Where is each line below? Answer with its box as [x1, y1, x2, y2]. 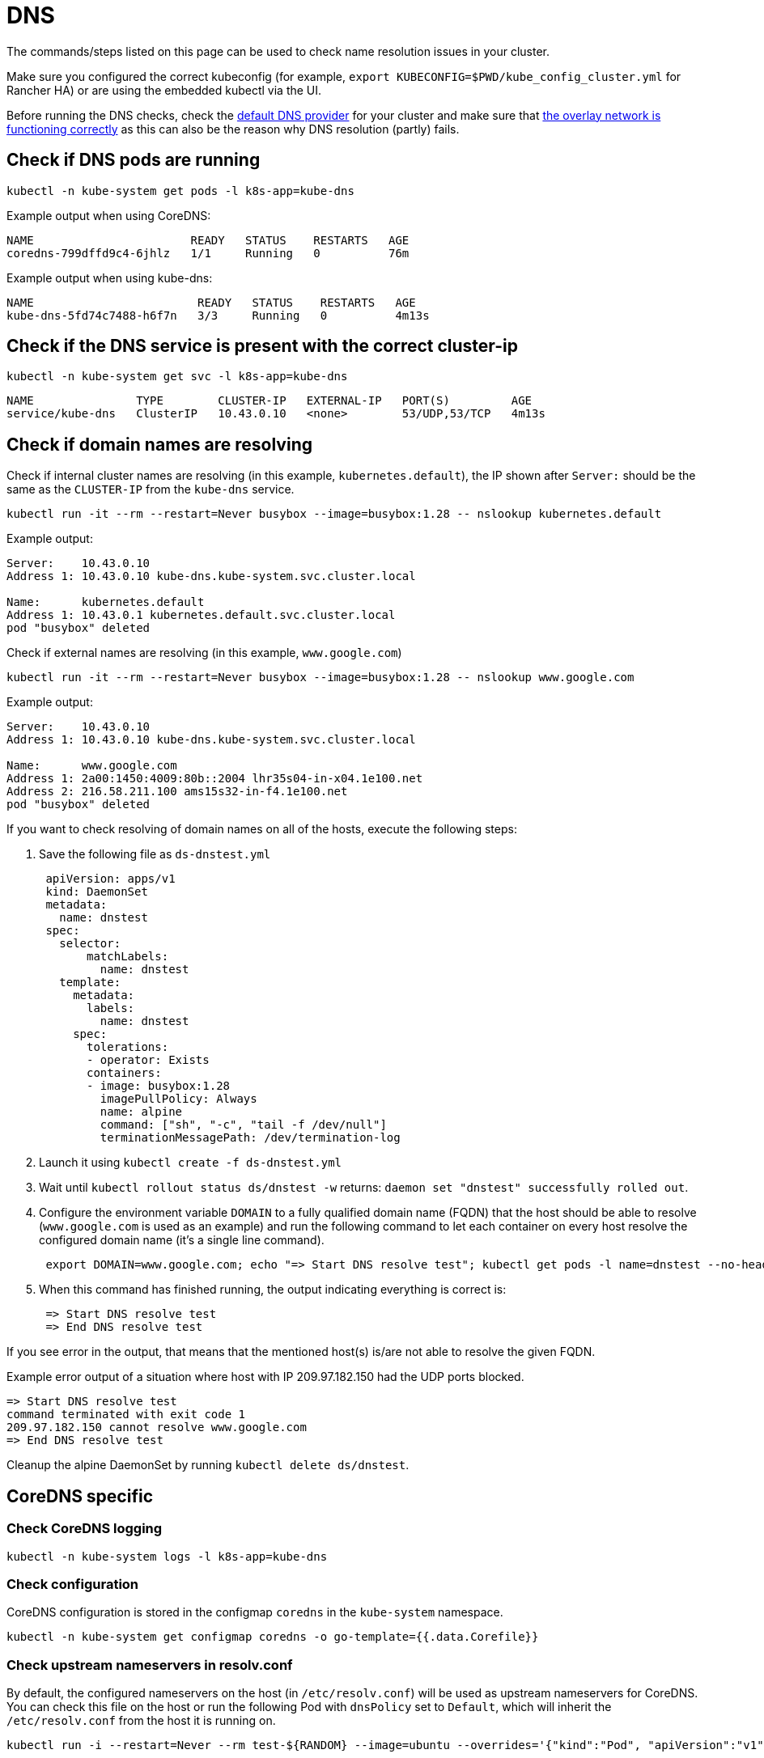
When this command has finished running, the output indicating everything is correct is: [39, 1282, 507, 1297]
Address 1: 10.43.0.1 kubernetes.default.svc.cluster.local [6, 608, 396, 622]
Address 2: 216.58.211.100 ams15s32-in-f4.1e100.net [6, 785, 348, 799]
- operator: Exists [87, 1053, 210, 1067]
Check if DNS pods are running [6, 150, 261, 171]
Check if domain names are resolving [6, 434, 312, 455]
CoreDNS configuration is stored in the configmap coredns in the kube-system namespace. [6, 1605, 503, 1620]
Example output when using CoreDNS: [6, 208, 211, 222]
